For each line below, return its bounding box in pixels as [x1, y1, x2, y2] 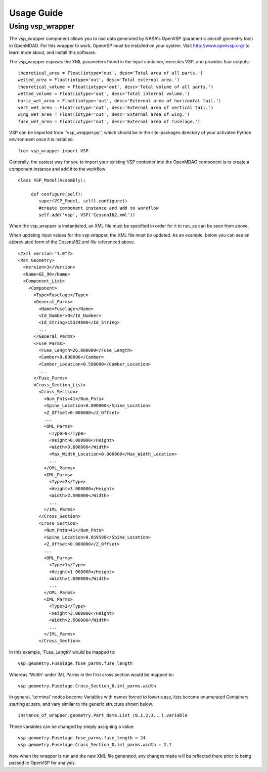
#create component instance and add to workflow [39, 205, 159, 211]
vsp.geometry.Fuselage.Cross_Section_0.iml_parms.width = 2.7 [18, 742, 172, 748]
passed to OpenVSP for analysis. [9, 760, 76, 766]
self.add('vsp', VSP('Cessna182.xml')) [39, 212, 135, 218]
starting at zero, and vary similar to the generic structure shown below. [9, 701, 153, 707]
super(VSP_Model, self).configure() [39, 198, 128, 204]
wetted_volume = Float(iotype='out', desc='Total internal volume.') [18, 91, 190, 96]
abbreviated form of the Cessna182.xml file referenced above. [9, 239, 135, 245]
